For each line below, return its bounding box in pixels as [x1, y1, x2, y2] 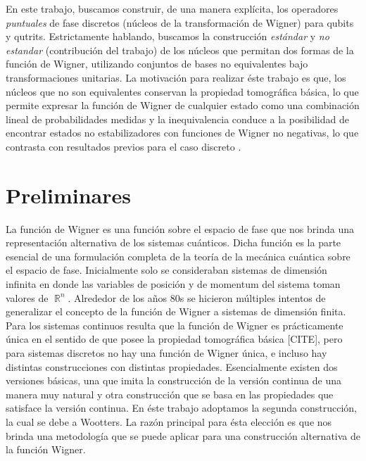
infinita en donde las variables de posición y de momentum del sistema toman [6, 277, 341, 291]
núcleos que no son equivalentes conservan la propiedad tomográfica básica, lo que [6, 84, 359, 99]
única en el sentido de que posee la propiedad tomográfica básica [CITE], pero [6, 331, 343, 346]
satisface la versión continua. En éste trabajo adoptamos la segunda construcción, [6, 400, 358, 415]
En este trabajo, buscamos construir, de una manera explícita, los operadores [6, 1, 339, 15]
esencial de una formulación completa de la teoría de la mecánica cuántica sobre [6, 248, 351, 263]
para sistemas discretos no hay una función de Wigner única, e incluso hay [6, 346, 327, 360]
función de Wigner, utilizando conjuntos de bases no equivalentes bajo [6, 56, 308, 71]
